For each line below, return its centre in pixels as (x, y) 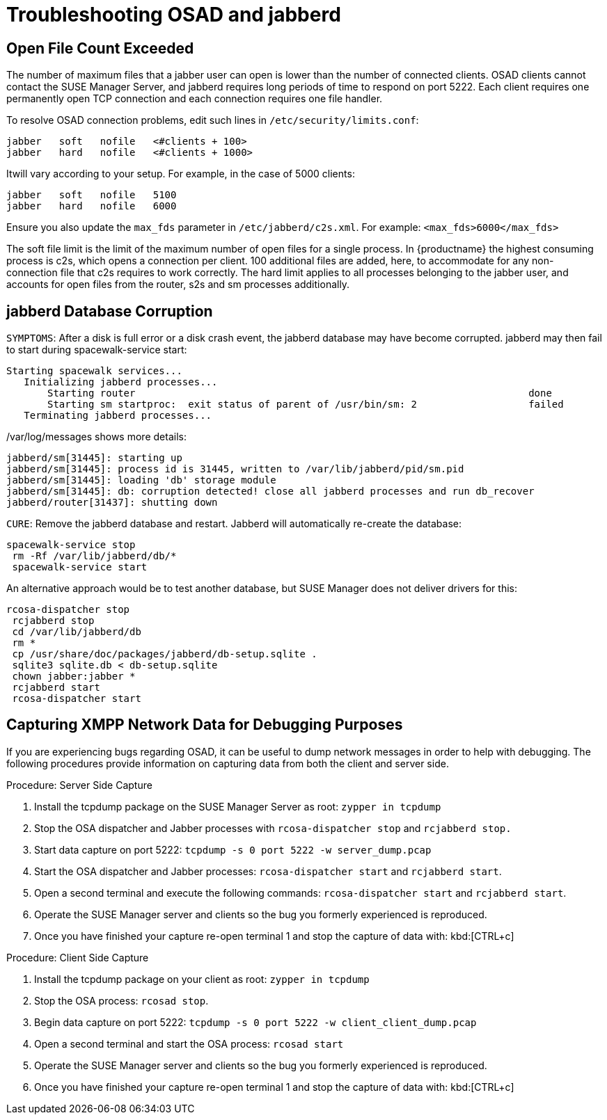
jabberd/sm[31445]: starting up (94, 458)
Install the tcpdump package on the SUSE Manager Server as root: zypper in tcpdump (238, 806)
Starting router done (300, 393)
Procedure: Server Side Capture (79, 785)
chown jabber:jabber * (74, 677)
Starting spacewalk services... (94, 371)
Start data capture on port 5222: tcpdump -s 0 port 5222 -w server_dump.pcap (233, 849)
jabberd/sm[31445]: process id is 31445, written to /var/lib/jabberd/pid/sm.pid (235, 469)
